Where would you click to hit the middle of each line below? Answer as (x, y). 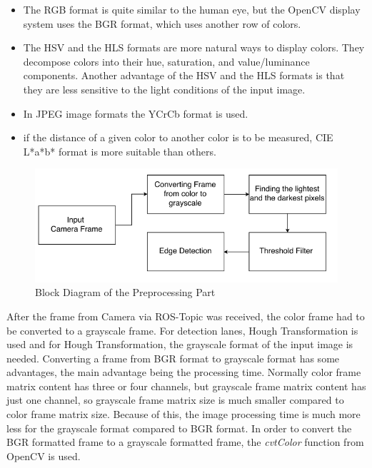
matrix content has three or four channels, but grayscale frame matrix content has (186, 386)
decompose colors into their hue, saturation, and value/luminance (166, 61)
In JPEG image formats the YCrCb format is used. (136, 113)
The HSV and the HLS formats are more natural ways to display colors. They (194, 47)
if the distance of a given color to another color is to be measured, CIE (178, 137)
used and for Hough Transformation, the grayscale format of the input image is (180, 344)
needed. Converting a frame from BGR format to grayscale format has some (173, 358)
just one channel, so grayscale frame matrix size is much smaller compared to (175, 400)
